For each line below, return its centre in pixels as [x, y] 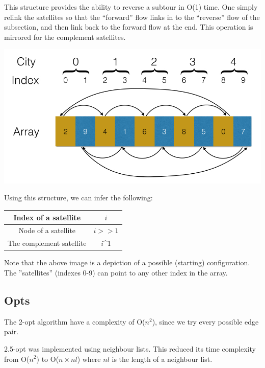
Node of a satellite [47, 230]
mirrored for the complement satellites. [65, 37]
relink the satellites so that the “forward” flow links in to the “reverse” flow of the [132, 17]
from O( [17, 359]
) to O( [48, 359]
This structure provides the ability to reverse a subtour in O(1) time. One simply [131, 7]
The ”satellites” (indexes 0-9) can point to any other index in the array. [116, 272]
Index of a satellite [47, 217]
